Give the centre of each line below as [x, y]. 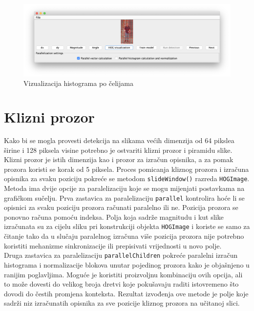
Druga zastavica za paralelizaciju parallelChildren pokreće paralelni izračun [121, 255]
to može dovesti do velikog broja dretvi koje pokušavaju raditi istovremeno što [121, 284]
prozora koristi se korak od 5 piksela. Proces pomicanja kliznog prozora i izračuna [127, 169]
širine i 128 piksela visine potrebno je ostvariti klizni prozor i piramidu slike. [118, 150]
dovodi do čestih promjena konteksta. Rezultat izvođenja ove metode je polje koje [126, 293]
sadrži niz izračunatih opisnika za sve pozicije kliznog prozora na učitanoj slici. [122, 303]
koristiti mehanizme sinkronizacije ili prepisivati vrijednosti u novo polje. [113, 245]
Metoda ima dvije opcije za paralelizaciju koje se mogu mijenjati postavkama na [124, 188]
